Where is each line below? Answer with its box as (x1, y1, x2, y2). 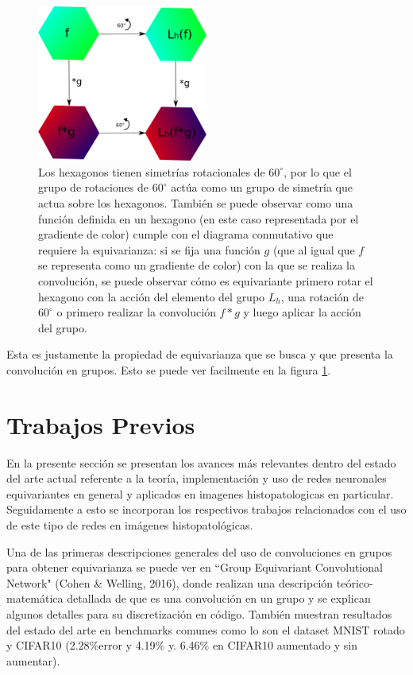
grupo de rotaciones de (38, 179, 149, 196)
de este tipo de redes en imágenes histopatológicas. (6, 517, 253, 533)
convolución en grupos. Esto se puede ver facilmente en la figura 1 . (6, 361, 331, 378)
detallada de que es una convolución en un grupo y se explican (67, 590, 371, 607)
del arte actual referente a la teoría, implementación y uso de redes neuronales (6, 470, 387, 487)
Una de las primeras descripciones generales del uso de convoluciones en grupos (6, 543, 392, 560)
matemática (6, 590, 64, 607)
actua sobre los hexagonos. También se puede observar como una (38, 194, 353, 211)
